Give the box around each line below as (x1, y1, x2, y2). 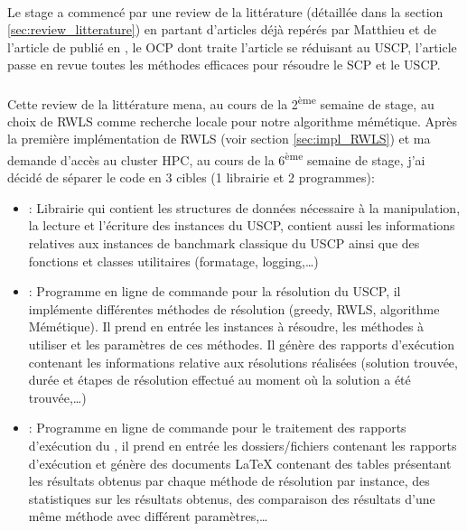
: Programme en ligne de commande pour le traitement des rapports (28, 418, 406, 437)
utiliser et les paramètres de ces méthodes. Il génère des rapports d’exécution (28, 335, 455, 353)
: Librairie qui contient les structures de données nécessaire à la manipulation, (28, 198, 461, 217)
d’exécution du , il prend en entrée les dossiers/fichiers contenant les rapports (28, 435, 457, 454)
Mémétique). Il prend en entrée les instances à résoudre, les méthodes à (28, 317, 425, 336)
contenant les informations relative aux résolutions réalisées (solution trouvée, (28, 352, 458, 371)
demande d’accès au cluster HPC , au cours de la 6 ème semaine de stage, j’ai (7, 148, 425, 169)
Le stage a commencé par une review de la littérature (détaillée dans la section (7, 2, 444, 21)
